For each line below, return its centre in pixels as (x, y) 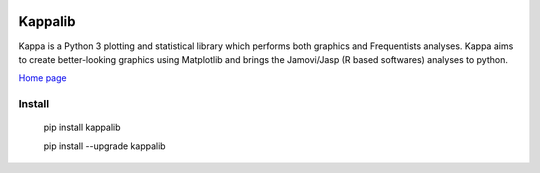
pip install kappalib (82, 127)
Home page (42, 78)
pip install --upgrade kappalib (104, 146)
